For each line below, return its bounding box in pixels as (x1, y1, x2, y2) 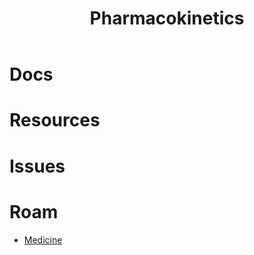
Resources (9, 109, 101, 132)
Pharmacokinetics (89, 7, 245, 30)
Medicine (23, 233, 63, 246)
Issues (9, 155, 66, 177)
